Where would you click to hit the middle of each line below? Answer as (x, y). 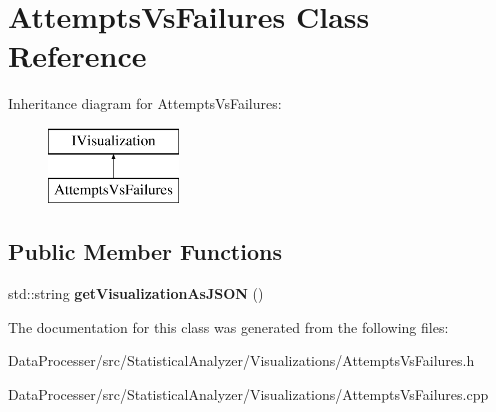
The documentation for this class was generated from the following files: (228, 326)
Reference (77, 55)
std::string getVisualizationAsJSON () (136, 293)
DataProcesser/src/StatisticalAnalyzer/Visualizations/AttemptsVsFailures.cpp (248, 394)
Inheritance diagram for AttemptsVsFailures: (145, 103)
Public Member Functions (145, 251)
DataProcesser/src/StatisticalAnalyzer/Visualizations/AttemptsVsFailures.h (241, 360)
